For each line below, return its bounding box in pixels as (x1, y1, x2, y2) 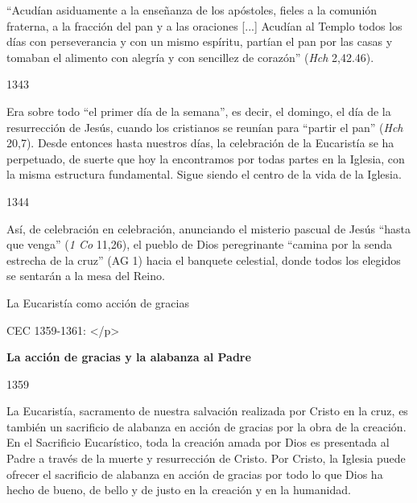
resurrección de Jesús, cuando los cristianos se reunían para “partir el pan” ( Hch (6, 118, 403, 135)
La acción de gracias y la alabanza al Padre (6, 348, 251, 365)
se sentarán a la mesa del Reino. (6, 267, 165, 284)
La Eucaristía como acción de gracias (6, 294, 189, 311)
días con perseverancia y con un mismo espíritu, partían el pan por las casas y (6, 33, 393, 50)
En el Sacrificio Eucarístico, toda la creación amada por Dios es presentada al (6, 434, 390, 451)
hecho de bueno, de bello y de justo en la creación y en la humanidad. (6, 481, 351, 498)
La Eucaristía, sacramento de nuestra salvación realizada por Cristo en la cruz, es (6, 402, 408, 419)
